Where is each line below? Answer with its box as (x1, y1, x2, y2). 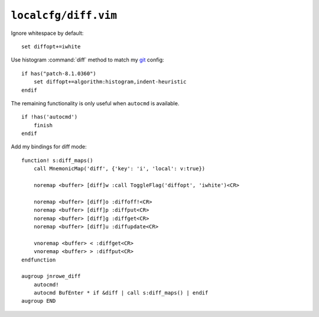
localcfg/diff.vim (11, 9, 118, 22)
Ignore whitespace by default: (11, 30, 84, 37)
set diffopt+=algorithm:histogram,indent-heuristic (33, 79, 187, 85)
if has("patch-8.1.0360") (21, 70, 97, 77)
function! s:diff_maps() (21, 157, 93, 164)
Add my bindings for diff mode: (11, 143, 87, 150)
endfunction (21, 256, 56, 263)
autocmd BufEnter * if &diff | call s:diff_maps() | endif (33, 290, 209, 296)
